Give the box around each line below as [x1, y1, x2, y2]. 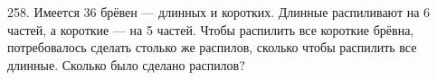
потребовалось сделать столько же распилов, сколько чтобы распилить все [7, 38, 417, 57]
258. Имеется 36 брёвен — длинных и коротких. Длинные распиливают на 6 [7, 3, 431, 21]
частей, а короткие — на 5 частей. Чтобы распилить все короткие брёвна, [7, 20, 414, 39]
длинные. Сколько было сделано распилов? [7, 55, 245, 74]
